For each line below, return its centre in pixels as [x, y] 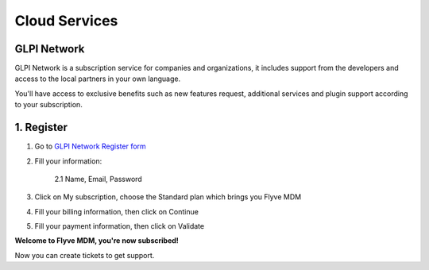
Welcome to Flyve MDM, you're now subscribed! [97, 241]
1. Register [41, 127]
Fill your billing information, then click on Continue [116, 211]
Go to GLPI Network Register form [90, 146]
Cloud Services [66, 21]
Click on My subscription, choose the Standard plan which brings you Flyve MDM [168, 197]
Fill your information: [68, 161]
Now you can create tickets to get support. [85, 255]
